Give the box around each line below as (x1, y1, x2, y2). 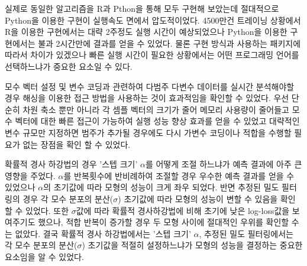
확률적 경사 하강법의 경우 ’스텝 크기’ (5, 158, 138, 170)
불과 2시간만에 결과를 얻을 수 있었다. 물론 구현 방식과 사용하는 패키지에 (38, 37, 301, 49)
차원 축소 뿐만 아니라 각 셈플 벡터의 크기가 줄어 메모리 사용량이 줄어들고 (22, 103, 289, 115)
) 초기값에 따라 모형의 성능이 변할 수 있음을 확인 (118, 192, 296, 205)
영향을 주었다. (5, 169, 56, 181)
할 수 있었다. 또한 (5, 204, 69, 216)
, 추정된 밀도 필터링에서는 (199, 227, 293, 239)
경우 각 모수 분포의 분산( (22, 192, 114, 205)
